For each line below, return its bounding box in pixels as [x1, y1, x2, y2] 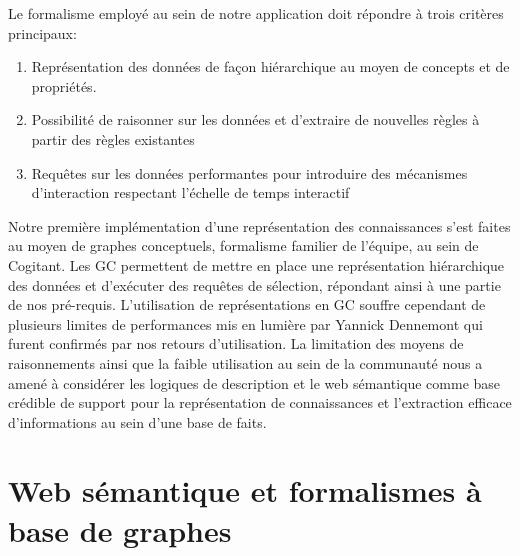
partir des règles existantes [31, 128, 195, 149]
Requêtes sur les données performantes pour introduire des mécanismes [31, 162, 468, 183]
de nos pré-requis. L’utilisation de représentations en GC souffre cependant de [8, 294, 486, 315]
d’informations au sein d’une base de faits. [8, 411, 267, 432]
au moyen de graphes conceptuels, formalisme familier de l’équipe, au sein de [8, 235, 479, 256]
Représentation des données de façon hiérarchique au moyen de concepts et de [31, 56, 510, 77]
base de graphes [8, 509, 232, 550]
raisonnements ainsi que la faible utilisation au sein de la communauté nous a [8, 352, 483, 373]
